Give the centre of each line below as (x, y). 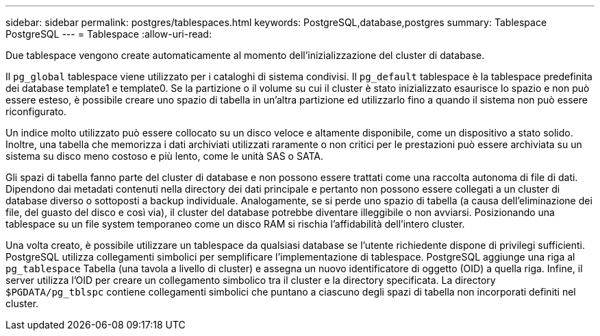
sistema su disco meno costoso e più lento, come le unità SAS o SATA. (164, 156)
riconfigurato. (36, 111)
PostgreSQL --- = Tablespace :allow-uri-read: (109, 34)
